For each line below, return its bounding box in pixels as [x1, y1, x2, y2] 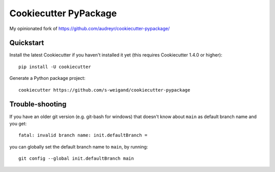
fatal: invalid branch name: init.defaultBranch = [18, 132, 148, 138]
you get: [9, 120, 27, 127]
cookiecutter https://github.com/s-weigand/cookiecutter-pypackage [18, 87, 190, 93]
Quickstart [9, 39, 44, 47]
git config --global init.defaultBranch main [18, 156, 134, 161]
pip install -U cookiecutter [18, 64, 91, 70]
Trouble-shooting [9, 100, 67, 109]
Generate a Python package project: [9, 75, 86, 81]
